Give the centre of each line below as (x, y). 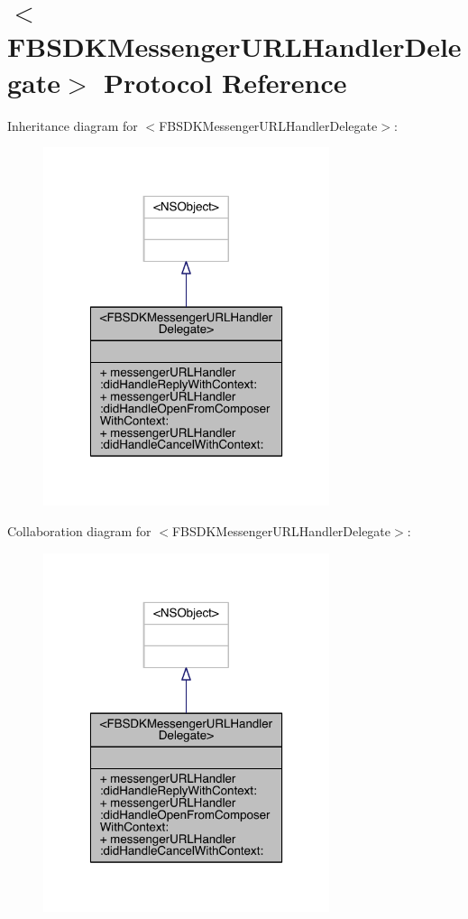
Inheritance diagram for (73, 125)
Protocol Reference (225, 82)
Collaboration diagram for (79, 530)
